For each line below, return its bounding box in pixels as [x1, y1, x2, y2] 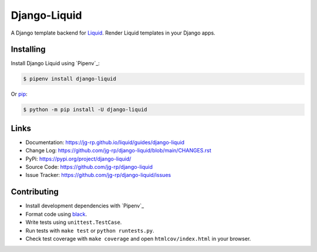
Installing [11, 45, 46, 55]
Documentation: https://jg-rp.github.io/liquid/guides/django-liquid [25, 138, 185, 146]
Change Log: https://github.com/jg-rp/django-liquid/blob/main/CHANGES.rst [25, 147, 211, 154]
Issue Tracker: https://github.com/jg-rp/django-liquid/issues [25, 172, 171, 179]
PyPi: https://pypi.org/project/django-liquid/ [25, 155, 131, 162]
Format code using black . [25, 210, 87, 217]
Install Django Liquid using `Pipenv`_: [11, 60, 100, 67]
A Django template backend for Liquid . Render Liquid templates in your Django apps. [11, 29, 215, 36]
